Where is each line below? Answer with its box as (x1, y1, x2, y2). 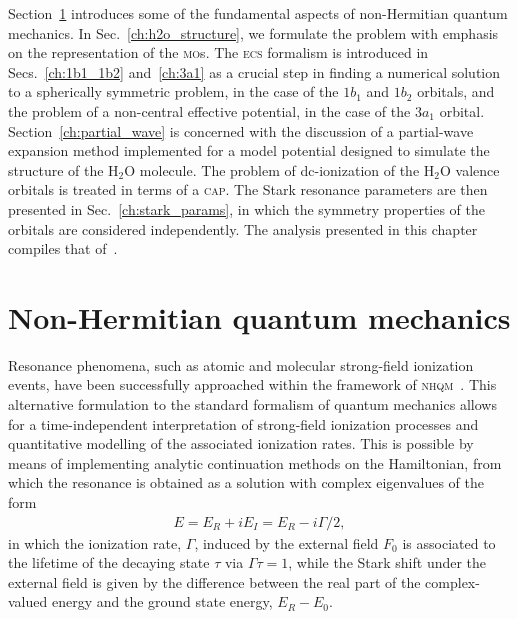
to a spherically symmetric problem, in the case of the (8, 81, 339, 102)
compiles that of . (8, 238, 118, 259)
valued (8, 591, 48, 612)
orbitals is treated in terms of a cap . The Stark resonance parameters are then (8, 179, 488, 200)
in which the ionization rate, (8, 532, 182, 553)
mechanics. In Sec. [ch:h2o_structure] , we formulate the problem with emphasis (8, 22, 499, 43)
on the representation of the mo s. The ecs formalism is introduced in (8, 42, 429, 63)
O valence (439, 159, 500, 180)
